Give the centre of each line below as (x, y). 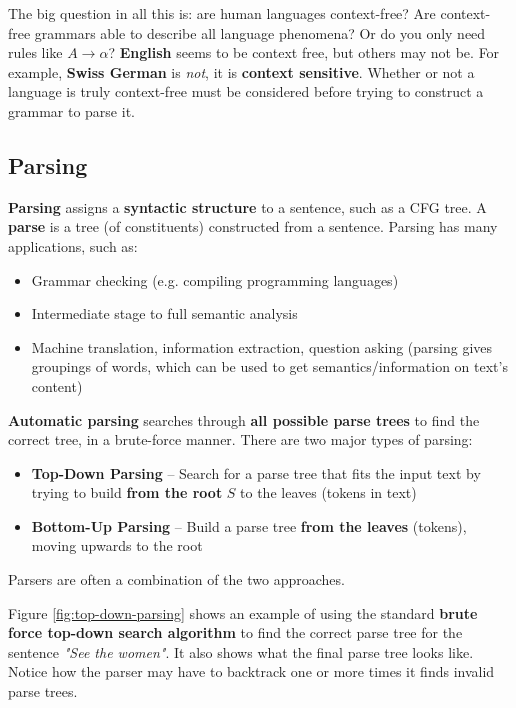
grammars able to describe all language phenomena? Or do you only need (260, 32)
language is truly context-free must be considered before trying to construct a (246, 91)
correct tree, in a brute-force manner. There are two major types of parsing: (240, 439)
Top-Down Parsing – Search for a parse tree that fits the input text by (256, 472)
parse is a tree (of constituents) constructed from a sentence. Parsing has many (253, 226)
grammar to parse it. (71, 110)
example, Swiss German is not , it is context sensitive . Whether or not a (241, 71)
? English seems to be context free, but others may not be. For (304, 52)
